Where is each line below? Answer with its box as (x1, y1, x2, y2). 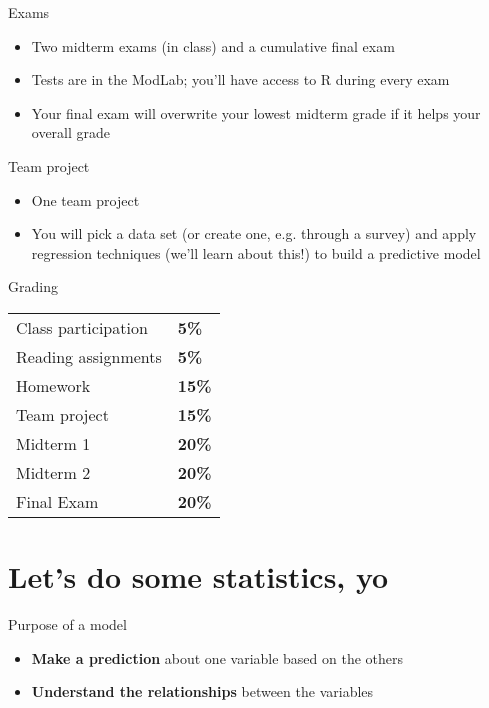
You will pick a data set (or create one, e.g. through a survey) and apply (31, 223, 477, 244)
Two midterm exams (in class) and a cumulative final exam (31, 35, 395, 56)
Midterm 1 (16, 431, 91, 455)
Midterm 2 (16, 460, 91, 484)
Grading (8, 276, 58, 297)
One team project (31, 189, 140, 210)
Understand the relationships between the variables (31, 681, 374, 702)
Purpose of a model (8, 614, 127, 635)
